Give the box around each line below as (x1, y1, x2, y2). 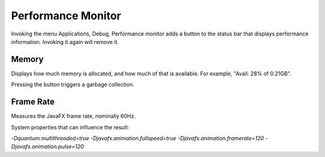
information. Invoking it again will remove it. (11, 38, 119, 45)
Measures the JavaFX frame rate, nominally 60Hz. (11, 112, 136, 120)
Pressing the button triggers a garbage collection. (11, 81, 135, 88)
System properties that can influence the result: (11, 123, 129, 131)
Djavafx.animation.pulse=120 (11, 143, 84, 150)
